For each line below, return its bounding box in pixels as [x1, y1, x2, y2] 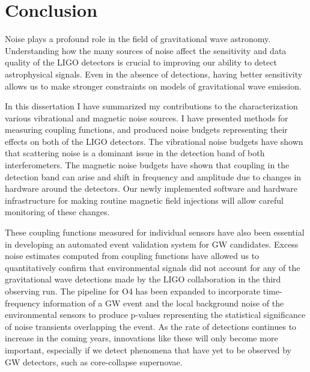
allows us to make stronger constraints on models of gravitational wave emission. [5, 79, 302, 92]
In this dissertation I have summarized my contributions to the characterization [5, 100, 298, 112]
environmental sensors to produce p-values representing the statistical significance [5, 308, 306, 321]
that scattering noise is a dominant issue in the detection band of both [5, 147, 265, 159]
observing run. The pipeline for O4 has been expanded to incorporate [5, 285, 261, 297]
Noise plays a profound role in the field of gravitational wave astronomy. [5, 32, 271, 45]
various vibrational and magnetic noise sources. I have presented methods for [5, 111, 288, 124]
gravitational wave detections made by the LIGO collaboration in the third [5, 273, 281, 285]
